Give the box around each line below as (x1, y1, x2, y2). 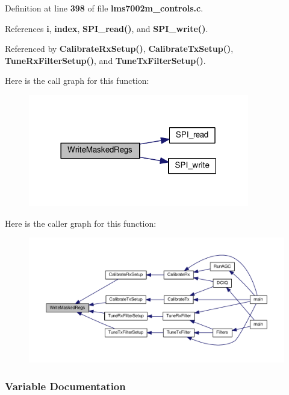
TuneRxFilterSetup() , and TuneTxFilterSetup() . (5, 54, 206, 66)
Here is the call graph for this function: (5, 74, 149, 87)
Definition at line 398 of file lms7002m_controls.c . (5, 2, 204, 14)
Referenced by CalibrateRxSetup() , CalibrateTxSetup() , (5, 42, 234, 55)
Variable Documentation (5, 378, 126, 393)
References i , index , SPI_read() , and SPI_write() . (5, 22, 208, 34)
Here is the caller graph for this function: (5, 216, 157, 229)
